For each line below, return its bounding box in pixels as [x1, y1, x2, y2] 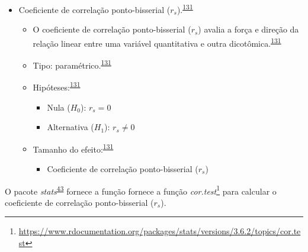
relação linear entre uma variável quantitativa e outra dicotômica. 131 [33, 35, 281, 49]
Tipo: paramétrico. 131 [33, 57, 111, 71]
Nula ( [47, 101, 70, 113]
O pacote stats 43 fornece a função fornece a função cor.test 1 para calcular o [5, 183, 277, 197]
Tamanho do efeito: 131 [33, 141, 114, 155]
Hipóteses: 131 [33, 79, 81, 93]
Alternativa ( [47, 121, 94, 133]
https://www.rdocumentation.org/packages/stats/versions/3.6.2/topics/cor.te [18, 225, 301, 237]
